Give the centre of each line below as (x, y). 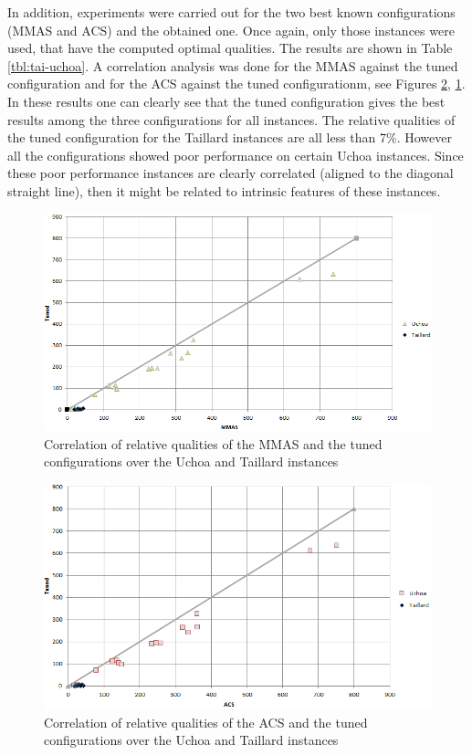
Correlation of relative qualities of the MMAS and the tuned (213, 443)
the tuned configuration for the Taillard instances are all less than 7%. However (230, 137)
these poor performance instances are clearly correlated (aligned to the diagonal (231, 173)
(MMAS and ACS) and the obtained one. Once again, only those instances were (231, 30)
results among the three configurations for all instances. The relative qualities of (231, 119)
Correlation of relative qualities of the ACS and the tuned (206, 722)
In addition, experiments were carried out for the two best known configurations (231, 12)
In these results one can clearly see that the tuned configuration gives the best (226, 101)
